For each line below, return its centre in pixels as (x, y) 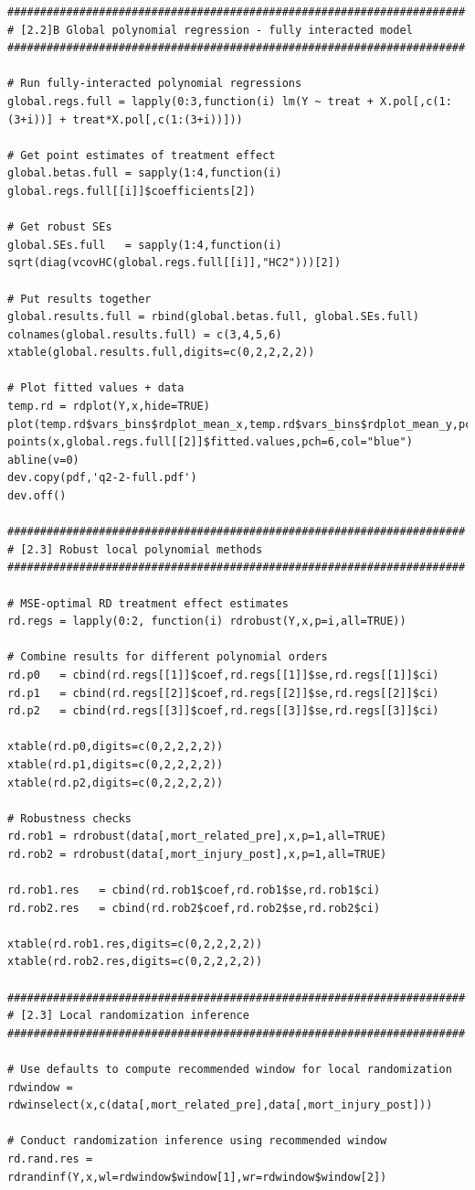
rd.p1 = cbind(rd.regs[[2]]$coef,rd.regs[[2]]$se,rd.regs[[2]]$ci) (223, 693)
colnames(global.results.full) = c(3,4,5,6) (145, 334)
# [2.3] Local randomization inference (128, 1016)
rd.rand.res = (50, 1159)
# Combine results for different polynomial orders (168, 657)
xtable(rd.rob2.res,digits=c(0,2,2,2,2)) (135, 962)
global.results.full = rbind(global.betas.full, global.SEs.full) (214, 317)
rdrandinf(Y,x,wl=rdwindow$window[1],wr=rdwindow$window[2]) (197, 1177)
